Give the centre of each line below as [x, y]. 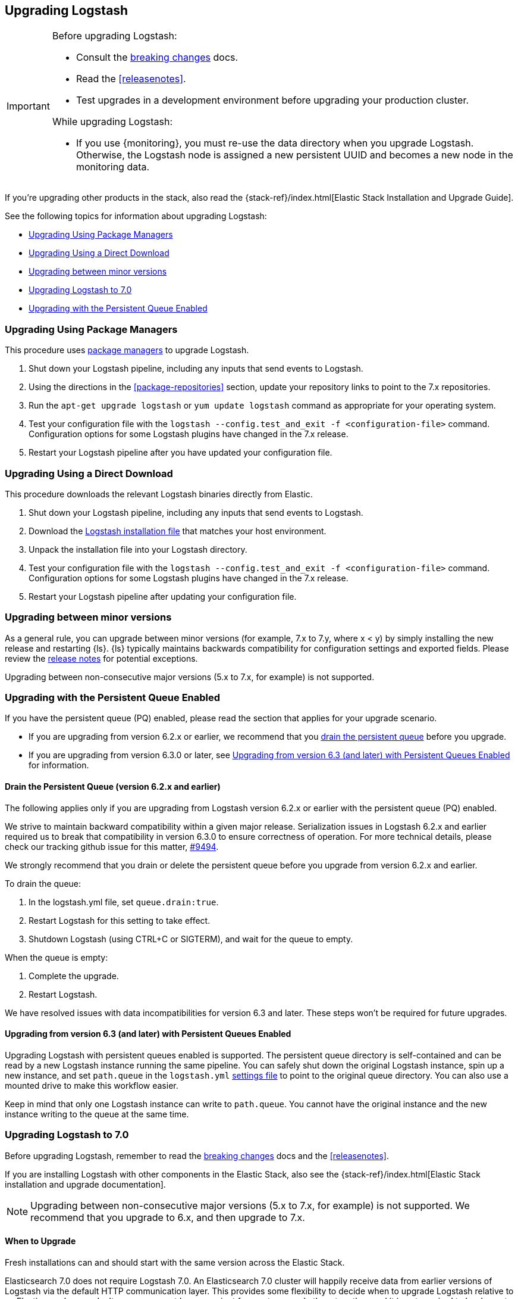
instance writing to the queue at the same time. [97, 1114]
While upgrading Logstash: [112, 122]
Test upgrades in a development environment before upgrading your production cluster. [272, 100]
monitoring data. [113, 167]
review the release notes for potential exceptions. [101, 658]
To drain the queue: [43, 883]
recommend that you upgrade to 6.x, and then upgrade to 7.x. [168, 1217]
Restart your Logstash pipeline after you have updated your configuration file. [180, 453]
